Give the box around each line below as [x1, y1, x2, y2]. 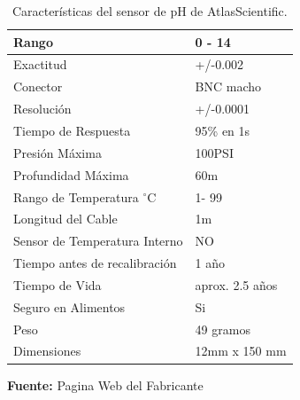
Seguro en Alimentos [13, 297, 126, 316]
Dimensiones [13, 341, 81, 360]
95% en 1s [195, 121, 250, 139]
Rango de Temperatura [13, 187, 139, 206]
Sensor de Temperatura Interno [13, 231, 183, 250]
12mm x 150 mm [195, 341, 287, 360]
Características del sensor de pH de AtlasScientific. [12, 2, 288, 20]
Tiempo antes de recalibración [13, 254, 177, 272]
